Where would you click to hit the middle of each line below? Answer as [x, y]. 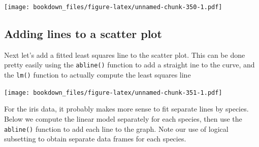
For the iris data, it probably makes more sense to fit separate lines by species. [126, 109]
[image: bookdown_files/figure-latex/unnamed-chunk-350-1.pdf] [113, 7]
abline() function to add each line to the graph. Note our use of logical [116, 128]
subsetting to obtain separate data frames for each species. [95, 139]
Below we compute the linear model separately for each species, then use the [123, 119]
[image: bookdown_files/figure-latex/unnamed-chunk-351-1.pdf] [113, 93]
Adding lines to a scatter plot [83, 34]
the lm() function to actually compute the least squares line [98, 75]
